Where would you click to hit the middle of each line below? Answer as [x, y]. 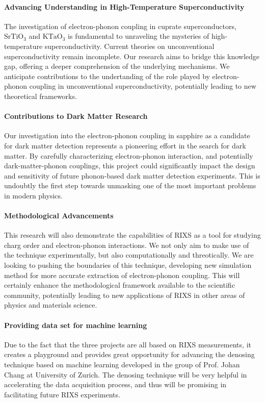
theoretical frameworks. [41, 96]
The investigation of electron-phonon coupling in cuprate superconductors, [120, 26]
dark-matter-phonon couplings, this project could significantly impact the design [130, 166]
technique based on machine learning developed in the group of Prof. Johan [122, 364]
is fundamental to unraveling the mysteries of [139, 36]
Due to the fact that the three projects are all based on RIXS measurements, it [128, 344]
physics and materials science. [51, 305]
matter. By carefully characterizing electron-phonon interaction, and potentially [129, 155]
